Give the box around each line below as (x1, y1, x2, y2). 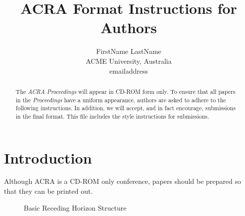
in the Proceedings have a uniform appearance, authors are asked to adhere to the (15, 95, 226, 104)
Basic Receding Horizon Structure (24, 202, 127, 213)
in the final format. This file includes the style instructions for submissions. (15, 112, 209, 120)
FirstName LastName (96, 46, 161, 56)
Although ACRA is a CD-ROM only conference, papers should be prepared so (4, 176, 241, 186)
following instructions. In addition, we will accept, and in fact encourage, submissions (15, 104, 236, 112)
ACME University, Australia (86, 55, 172, 66)
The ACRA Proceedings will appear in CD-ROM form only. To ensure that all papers (15, 87, 236, 95)
